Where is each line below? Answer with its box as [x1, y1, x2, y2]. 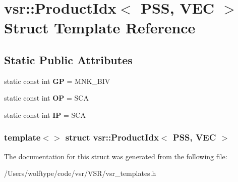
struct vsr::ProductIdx [65, 131, 159, 144]
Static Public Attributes [4, 52, 133, 67]
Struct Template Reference [4, 17, 196, 38]
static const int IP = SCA [4, 109, 86, 120]
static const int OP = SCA [4, 93, 89, 103]
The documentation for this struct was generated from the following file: [4, 151, 227, 161]
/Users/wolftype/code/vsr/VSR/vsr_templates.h [4, 168, 156, 178]
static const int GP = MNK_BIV [4, 75, 110, 86]
